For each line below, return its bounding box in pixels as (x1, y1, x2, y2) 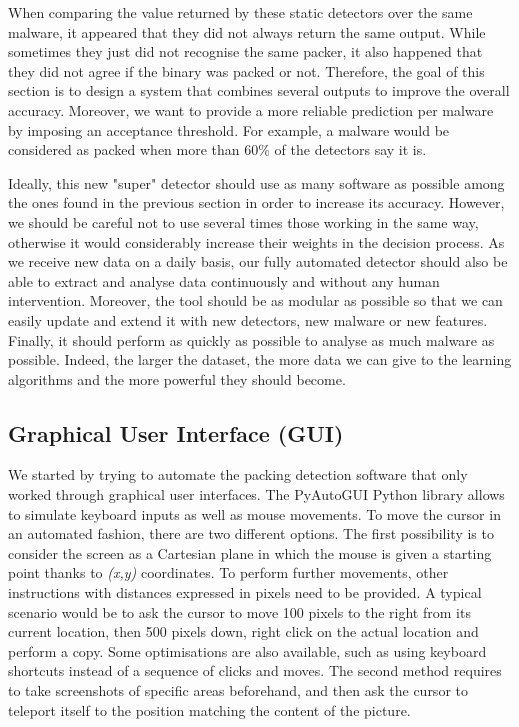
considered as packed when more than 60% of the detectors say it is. (8, 139, 427, 160)
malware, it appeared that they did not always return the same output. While (8, 21, 486, 42)
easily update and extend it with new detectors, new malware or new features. (8, 309, 488, 330)
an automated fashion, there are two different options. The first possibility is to (8, 523, 494, 544)
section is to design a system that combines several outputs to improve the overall (8, 80, 510, 101)
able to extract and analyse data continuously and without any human (8, 270, 440, 291)
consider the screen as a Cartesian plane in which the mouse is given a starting (8, 542, 492, 563)
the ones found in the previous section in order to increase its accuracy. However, (8, 192, 505, 213)
